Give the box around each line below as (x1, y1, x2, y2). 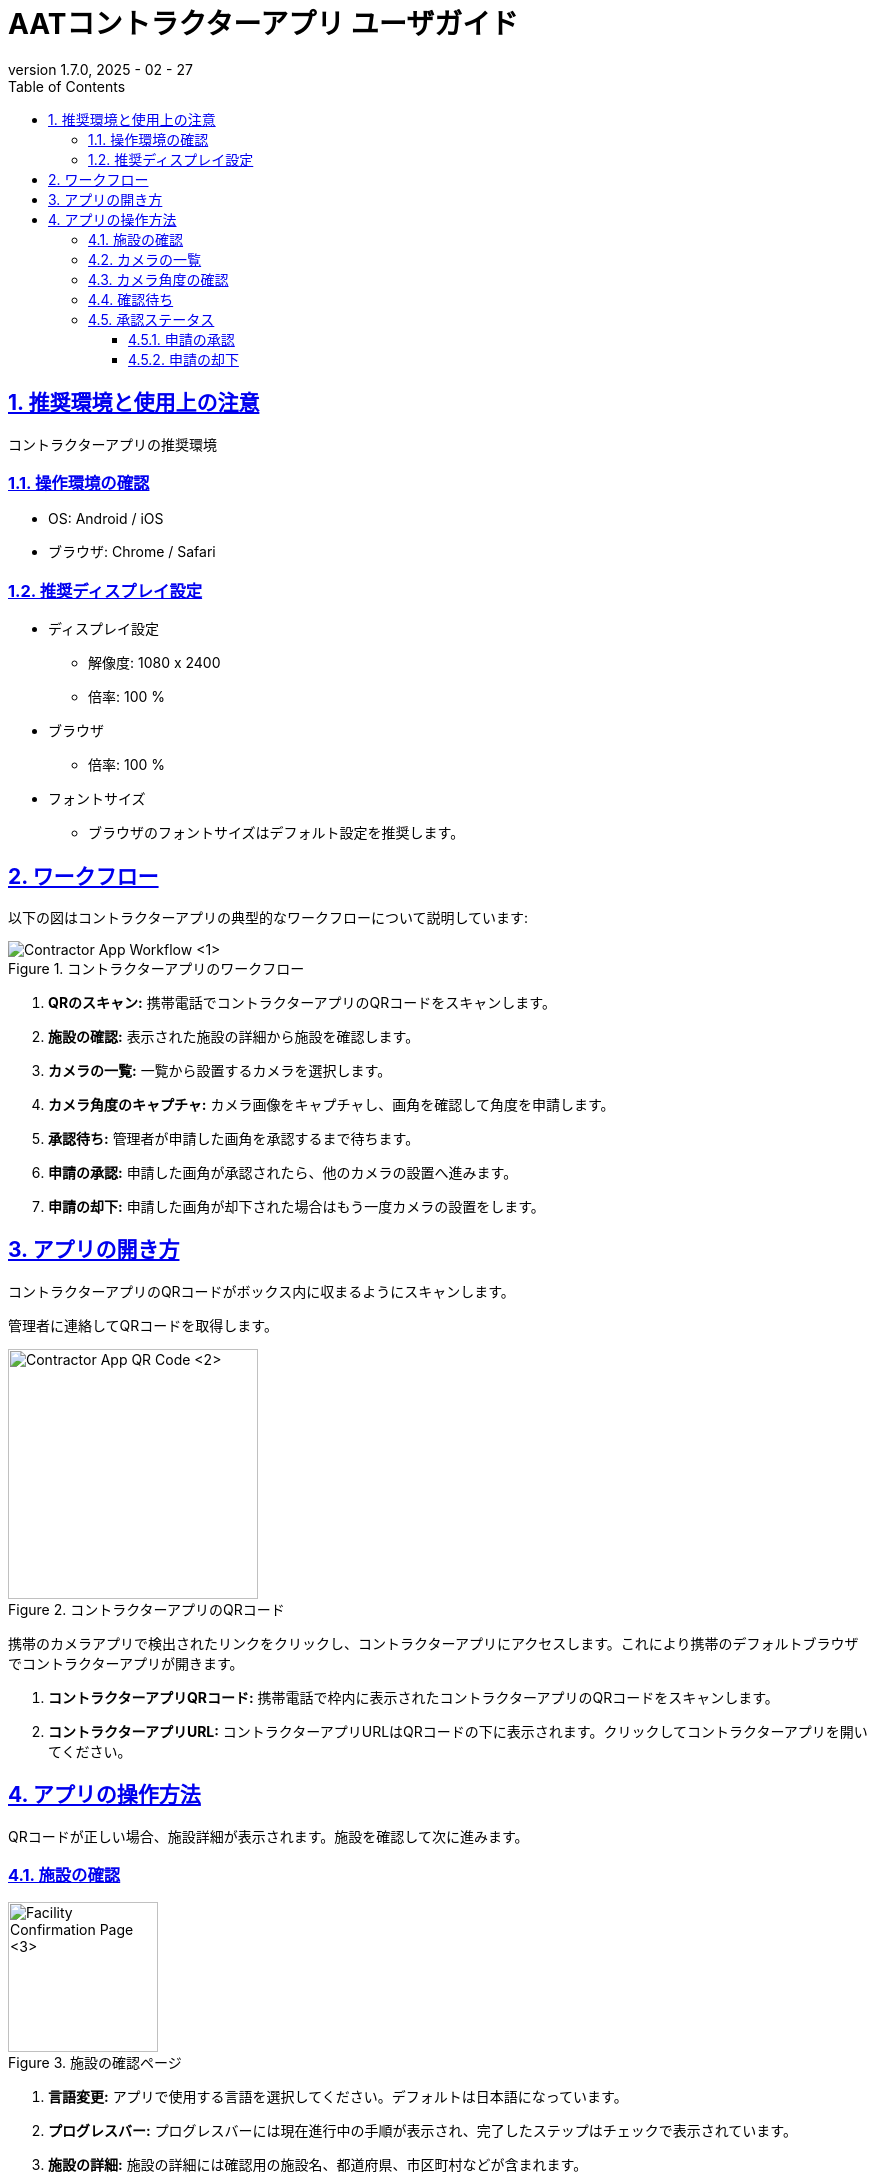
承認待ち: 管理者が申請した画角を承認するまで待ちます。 (48, 1129, 420, 1147)
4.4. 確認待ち (88, 290, 174, 308)
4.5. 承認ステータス (88, 310, 215, 328)
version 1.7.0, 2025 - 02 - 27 (8, 60, 193, 78)
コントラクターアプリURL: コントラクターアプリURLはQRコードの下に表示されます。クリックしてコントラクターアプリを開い (48, 1722, 868, 1740)
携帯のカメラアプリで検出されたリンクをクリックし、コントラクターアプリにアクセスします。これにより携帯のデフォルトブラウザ (8, 1634, 859, 1652)
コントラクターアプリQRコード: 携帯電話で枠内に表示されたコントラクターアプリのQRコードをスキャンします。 (48, 1688, 779, 1706)
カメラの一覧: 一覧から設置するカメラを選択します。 (48, 1061, 392, 1079)
